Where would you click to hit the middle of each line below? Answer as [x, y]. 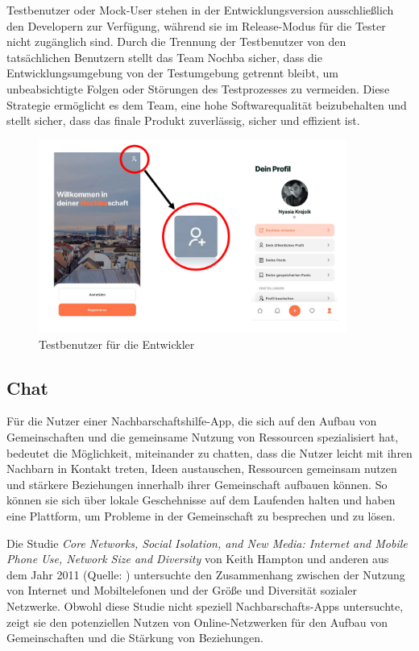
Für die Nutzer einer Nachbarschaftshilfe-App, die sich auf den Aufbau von [192, 421]
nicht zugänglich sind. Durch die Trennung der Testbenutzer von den [176, 41]
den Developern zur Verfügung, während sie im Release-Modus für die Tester [196, 25]
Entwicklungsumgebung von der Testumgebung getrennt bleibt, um [172, 73]
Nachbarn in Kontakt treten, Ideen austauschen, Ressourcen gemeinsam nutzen [202, 469]
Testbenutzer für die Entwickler [117, 344]
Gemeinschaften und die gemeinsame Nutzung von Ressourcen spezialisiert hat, [203, 436]
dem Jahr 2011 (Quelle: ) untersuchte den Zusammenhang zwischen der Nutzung [206, 574]
